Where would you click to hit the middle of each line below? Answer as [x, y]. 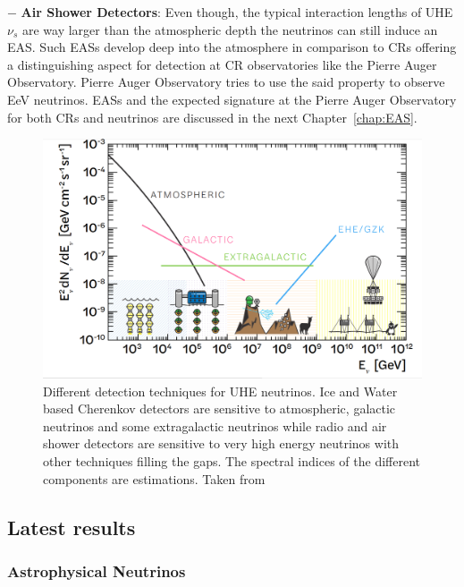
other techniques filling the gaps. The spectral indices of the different [232, 461]
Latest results [72, 527]
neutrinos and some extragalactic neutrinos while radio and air [215, 425]
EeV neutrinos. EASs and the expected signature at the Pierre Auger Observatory [232, 99]
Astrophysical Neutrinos [97, 570]
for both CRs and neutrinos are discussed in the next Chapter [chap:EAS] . [212, 117]
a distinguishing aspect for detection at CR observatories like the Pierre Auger [222, 64]
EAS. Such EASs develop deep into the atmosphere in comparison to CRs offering [232, 47]
